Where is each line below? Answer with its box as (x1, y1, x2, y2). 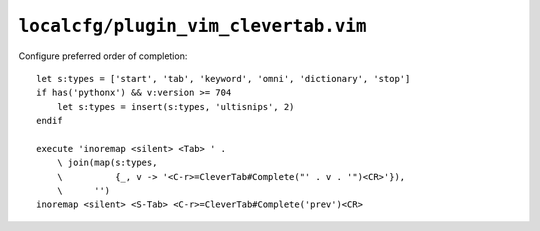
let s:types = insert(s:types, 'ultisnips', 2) (56, 101, 295, 112)
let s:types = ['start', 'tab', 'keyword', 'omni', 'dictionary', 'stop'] (36, 73, 411, 84)
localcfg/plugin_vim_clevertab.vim (18, 15, 367, 37)
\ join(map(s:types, (56, 157, 158, 169)
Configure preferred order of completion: (18, 50, 188, 62)
